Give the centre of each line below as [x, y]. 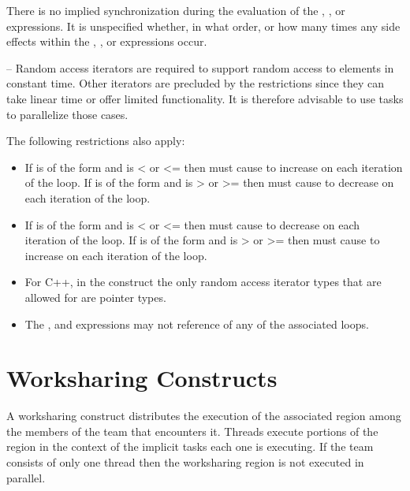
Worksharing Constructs [142, 378]
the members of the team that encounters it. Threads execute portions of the [192, 431]
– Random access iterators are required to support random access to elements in [200, 67]
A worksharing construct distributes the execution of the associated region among [204, 416]
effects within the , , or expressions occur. [107, 41]
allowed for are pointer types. [95, 297]
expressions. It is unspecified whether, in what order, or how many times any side [203, 26]
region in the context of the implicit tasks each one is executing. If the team [190, 446]
